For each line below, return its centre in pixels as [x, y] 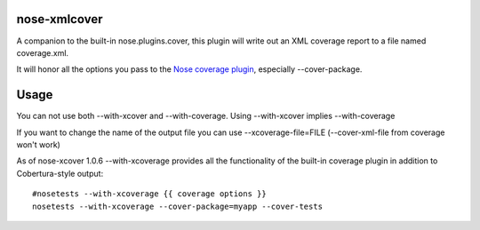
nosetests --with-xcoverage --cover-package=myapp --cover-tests [178, 206]
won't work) [39, 144]
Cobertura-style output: [60, 173]
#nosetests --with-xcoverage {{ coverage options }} [149, 194]
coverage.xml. [43, 52]
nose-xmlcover [60, 19]
